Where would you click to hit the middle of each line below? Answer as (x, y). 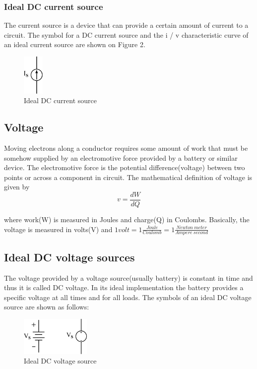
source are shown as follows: (47, 307)
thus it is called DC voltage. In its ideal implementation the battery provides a (124, 287)
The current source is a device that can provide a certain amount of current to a (126, 25)
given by (17, 187)
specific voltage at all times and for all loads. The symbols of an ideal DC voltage (128, 297)
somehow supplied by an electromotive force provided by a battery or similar (121, 157)
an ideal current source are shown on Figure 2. (75, 44)
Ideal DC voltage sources (69, 257)
